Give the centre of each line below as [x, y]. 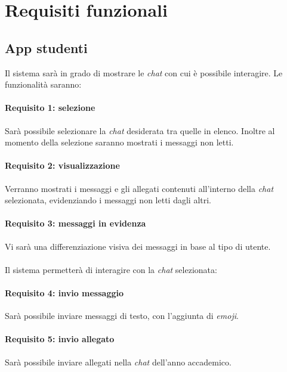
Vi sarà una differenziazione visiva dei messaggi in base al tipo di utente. [138, 246]
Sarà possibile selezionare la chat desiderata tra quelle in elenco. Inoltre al [140, 130]
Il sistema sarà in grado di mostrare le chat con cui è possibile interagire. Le [144, 72]
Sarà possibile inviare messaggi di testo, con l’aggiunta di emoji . [122, 316]
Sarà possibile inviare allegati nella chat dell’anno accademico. [118, 362]
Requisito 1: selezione [50, 108]
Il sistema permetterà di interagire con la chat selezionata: [111, 269]
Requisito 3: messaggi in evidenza [75, 223]
